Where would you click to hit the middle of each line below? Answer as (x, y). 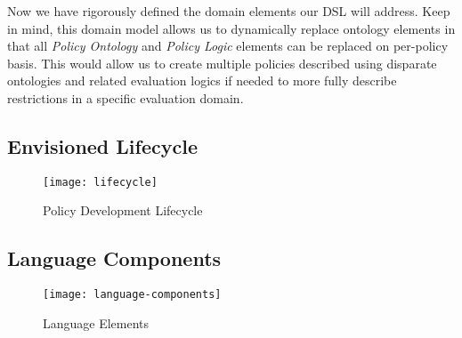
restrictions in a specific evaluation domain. (126, 97)
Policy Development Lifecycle (123, 210)
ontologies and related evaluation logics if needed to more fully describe (202, 80)
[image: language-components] (132, 295)
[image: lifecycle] (100, 182)
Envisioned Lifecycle (102, 145)
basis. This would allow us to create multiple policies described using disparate (222, 63)
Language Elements (96, 322)
